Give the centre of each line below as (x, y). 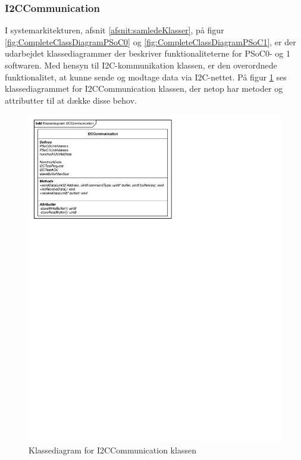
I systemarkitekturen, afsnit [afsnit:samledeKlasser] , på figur (115, 30)
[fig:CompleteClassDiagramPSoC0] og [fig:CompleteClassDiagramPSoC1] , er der (150, 41)
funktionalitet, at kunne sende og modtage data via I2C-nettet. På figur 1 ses (146, 77)
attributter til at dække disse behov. (71, 100)
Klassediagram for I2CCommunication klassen (112, 450)
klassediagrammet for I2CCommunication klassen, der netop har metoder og (144, 88)
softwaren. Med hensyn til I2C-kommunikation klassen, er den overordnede (141, 65)
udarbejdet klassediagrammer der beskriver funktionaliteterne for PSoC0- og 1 (148, 53)
